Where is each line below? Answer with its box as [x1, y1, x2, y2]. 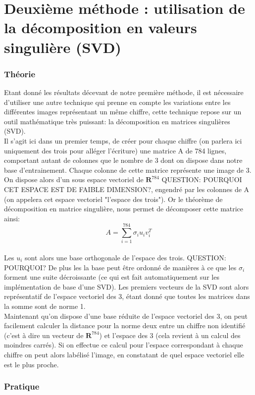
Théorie [4, 67, 36, 80]
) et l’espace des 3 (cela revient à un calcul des [99, 330, 241, 340]
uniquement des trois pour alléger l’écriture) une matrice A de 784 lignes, [4, 145, 227, 155]
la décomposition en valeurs [4, 17, 197, 38]
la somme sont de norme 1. [4, 300, 86, 311]
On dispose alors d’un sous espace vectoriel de [4, 174, 144, 185]
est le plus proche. [4, 359, 59, 369]
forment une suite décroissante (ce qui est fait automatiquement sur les [4, 272, 219, 282]
